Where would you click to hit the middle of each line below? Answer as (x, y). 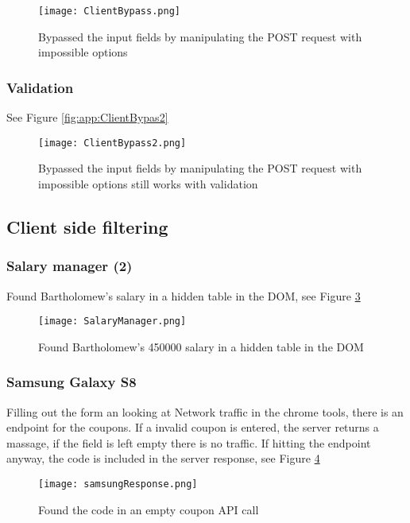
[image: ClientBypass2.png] (112, 143)
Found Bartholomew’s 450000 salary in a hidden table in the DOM (201, 346)
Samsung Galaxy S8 (72, 382)
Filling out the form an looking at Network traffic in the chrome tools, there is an (205, 411)
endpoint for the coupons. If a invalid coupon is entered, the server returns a (193, 427)
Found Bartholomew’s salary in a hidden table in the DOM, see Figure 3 (184, 295)
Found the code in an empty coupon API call (149, 509)
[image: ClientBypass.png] (109, 11)
